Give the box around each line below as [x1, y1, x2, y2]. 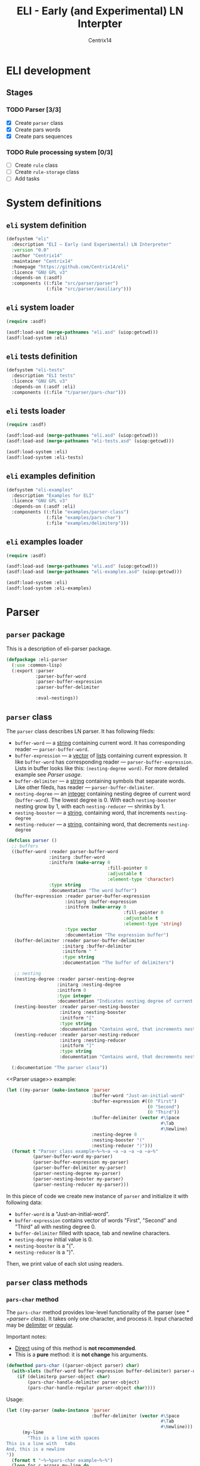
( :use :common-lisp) [11, 662, 62, 668]
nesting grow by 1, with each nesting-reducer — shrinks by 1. [14, 802, 165, 810]
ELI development [6, 64, 91, 77]
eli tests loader [6, 406, 65, 416]
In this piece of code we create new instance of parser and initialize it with [6, 1192, 189, 1199]
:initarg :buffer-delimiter [62, 943, 132, 949]
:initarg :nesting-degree [57, 982, 121, 988]
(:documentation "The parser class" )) [11, 1065, 108, 1071]
